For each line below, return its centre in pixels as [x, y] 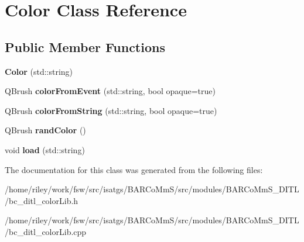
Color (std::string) [39, 71]
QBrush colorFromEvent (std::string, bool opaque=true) [110, 91]
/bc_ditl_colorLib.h [42, 200]
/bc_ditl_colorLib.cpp [46, 231]
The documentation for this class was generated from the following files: [134, 169]
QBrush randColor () [45, 130]
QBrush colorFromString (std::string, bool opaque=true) [111, 110]
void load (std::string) [45, 149]
